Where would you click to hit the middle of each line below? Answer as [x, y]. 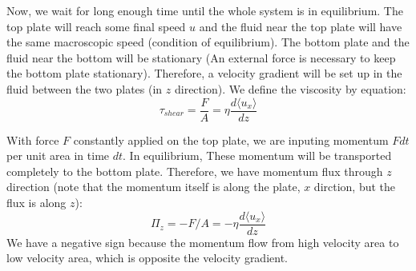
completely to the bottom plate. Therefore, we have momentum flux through [195, 171]
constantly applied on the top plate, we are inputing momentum [231, 139]
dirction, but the [355, 187]
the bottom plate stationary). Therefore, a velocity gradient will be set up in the [204, 73]
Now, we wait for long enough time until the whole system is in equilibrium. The [205, 10]
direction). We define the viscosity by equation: [290, 88]
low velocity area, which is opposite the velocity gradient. [147, 258]
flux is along [36, 202]
